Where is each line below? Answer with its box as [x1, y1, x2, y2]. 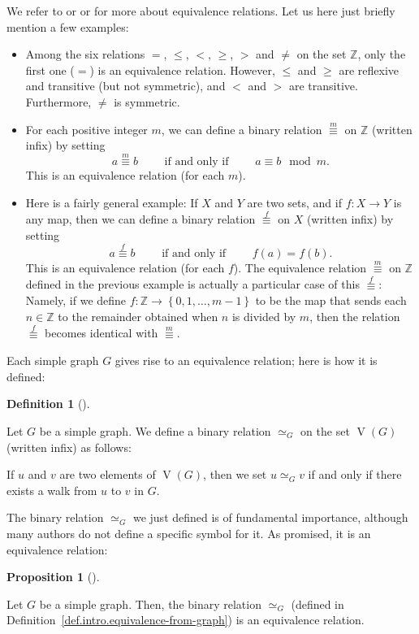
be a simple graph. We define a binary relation [39, 422, 271, 439]
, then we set [203, 466, 267, 483]
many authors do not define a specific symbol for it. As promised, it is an [6, 524, 371, 541]
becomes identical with [45, 324, 158, 341]
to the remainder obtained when [58, 307, 218, 324]
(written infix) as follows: [6, 438, 132, 455]
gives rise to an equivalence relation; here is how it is [114, 352, 378, 369]
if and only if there [308, 466, 402, 483]
